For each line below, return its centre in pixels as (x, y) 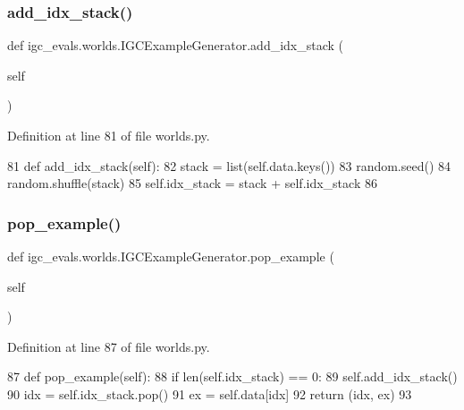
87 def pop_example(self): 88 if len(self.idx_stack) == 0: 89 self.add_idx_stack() (232, 376)
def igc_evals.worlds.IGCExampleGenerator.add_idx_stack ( (176, 45)
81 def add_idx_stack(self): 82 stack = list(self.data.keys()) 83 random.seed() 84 (229, 165)
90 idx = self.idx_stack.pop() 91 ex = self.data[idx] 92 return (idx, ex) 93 (210, 393)
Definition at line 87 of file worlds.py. (109, 346)
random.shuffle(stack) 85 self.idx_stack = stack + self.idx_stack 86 (192, 183)
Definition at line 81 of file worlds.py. (109, 135)
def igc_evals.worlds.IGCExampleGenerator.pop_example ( (171, 256)
